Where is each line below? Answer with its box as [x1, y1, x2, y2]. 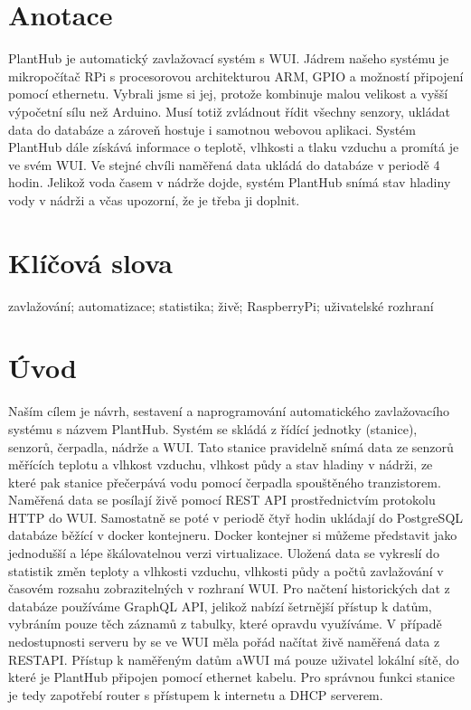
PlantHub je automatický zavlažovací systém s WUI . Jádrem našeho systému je [8, 49, 449, 68]
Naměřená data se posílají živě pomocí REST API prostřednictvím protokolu [8, 490, 436, 509]
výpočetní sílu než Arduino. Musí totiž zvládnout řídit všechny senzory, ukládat [8, 101, 450, 120]
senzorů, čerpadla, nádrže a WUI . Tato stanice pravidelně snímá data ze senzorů [8, 437, 454, 456]
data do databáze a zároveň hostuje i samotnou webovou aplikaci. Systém [8, 119, 416, 138]
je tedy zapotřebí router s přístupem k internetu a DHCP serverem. [8, 685, 383, 704]
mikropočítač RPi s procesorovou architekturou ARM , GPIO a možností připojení [8, 66, 464, 85]
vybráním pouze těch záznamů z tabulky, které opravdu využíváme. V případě [8, 614, 442, 633]
